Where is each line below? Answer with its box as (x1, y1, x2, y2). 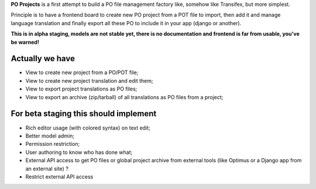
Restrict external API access (25, 173, 94, 180)
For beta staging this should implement (11, 108, 157, 119)
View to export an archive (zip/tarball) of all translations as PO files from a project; (25, 93, 224, 100)
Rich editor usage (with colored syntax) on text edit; (25, 124, 150, 131)
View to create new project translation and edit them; (25, 77, 153, 84)
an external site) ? (25, 165, 68, 172)
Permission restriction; (25, 141, 80, 148)
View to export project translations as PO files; (25, 85, 138, 93)
